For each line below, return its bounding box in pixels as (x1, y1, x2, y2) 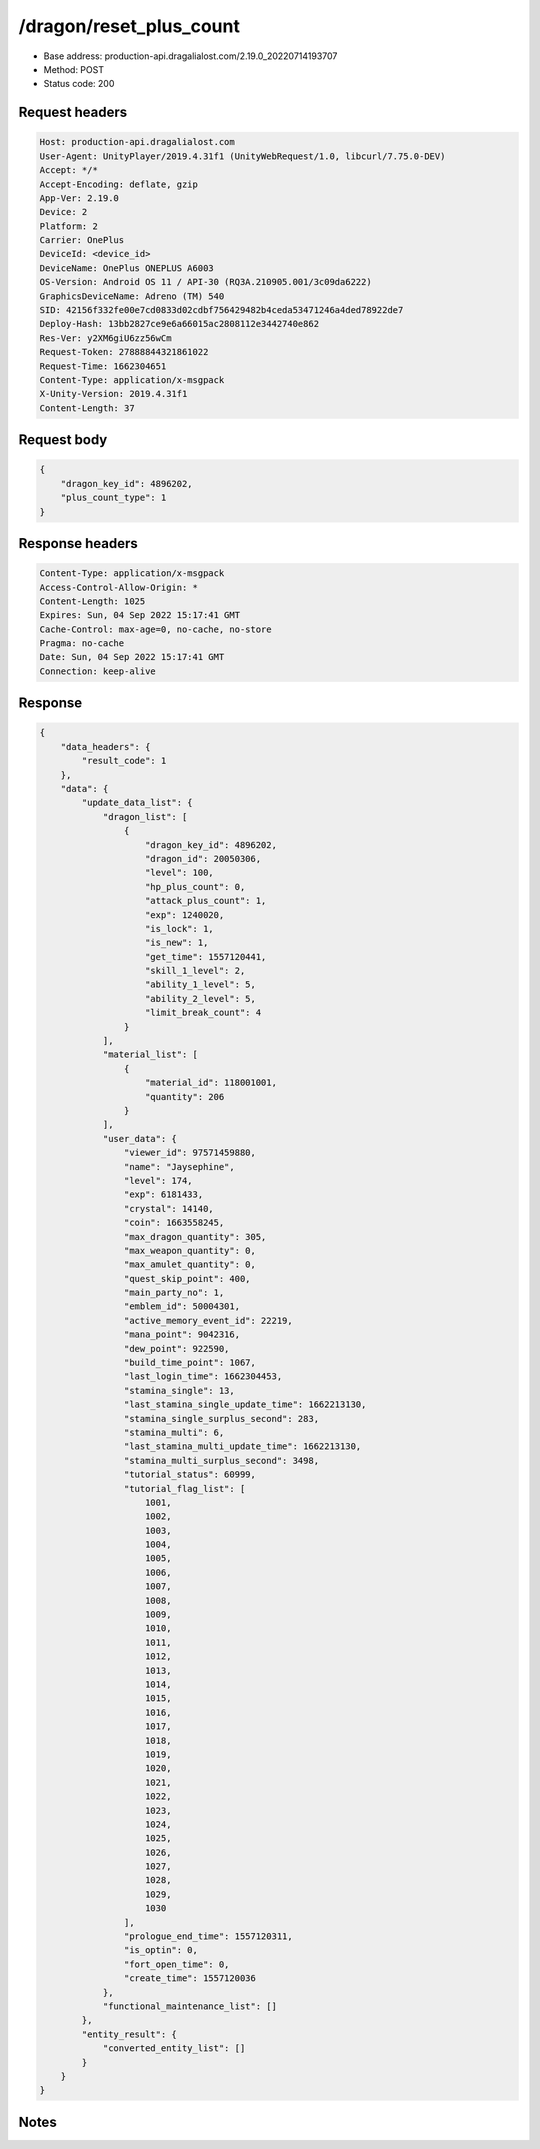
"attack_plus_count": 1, (145, 895, 267, 907)
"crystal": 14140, (123, 1203, 214, 1214)
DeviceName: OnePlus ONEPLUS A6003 (39, 262, 214, 274)
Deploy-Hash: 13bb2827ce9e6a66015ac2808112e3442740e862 (39, 318, 320, 330)
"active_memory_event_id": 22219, (123, 1315, 294, 1326)
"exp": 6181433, (123, 1189, 204, 1200)
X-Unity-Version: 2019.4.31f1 (39, 388, 188, 400)
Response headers (18, 535, 139, 552)
